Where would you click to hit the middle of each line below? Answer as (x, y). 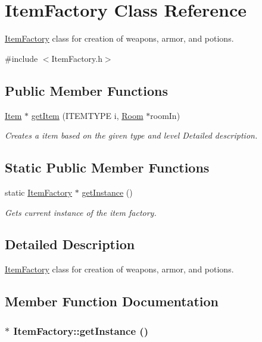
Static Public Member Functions (107, 167)
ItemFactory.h (77, 58)
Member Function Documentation (112, 301)
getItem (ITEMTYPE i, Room (87, 115)
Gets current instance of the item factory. (81, 212)
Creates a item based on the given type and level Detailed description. (131, 135)
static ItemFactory (39, 192)
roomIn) (165, 115)
